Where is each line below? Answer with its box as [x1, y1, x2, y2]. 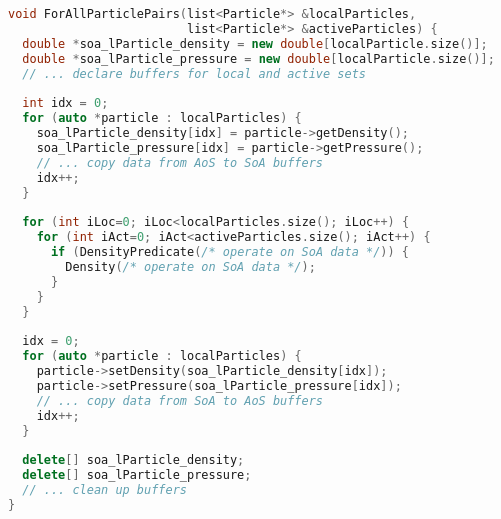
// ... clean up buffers [22, 483, 187, 497]
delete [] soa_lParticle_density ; [22, 453, 245, 468]
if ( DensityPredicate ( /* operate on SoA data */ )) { [50, 245, 409, 259]
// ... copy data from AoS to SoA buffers [36, 155, 323, 170]
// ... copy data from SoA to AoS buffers [36, 393, 323, 408]
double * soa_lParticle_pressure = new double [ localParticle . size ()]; [22, 51, 495, 66]
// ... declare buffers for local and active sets [22, 66, 366, 81]
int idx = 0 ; [22, 96, 109, 111]
